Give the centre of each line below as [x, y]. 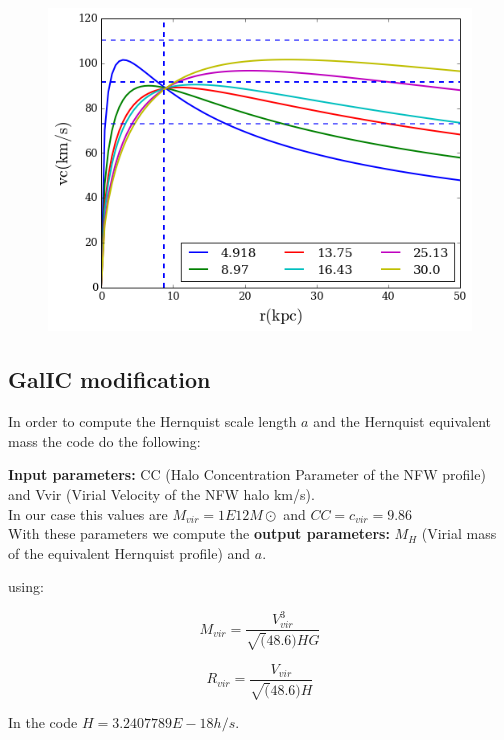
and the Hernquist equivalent [402, 421]
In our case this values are [88, 513]
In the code [43, 722]
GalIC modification [109, 379]
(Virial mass [459, 533]
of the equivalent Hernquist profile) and [129, 552]
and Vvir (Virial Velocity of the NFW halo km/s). [161, 494]
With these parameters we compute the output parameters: [199, 533]
